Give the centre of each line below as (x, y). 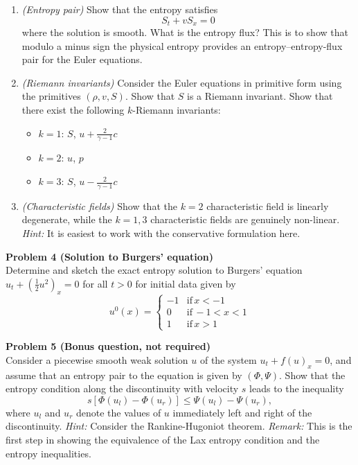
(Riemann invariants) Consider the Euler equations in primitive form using (182, 82)
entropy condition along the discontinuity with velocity (122, 388)
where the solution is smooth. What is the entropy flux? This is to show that (185, 32)
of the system (228, 359)
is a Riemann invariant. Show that (260, 96)
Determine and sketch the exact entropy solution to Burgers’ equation (154, 270)
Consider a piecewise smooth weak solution (97, 359)
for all (95, 283)
